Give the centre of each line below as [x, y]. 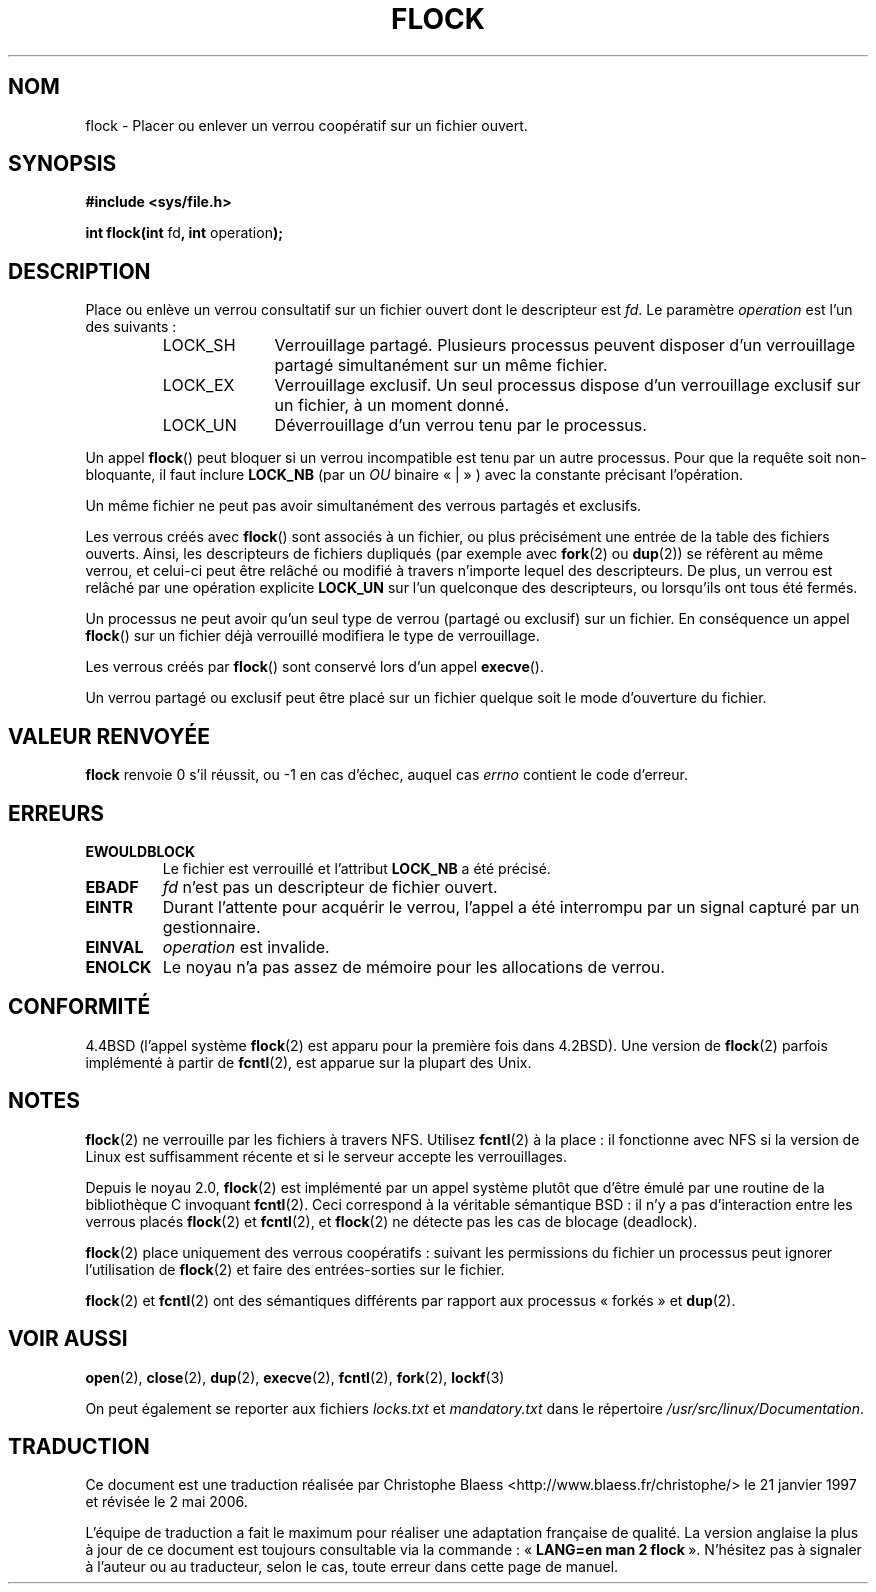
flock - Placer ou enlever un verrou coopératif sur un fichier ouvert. [306, 125]
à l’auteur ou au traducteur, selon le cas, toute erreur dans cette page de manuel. [352, 1567]
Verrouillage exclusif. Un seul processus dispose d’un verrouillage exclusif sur [567, 385]
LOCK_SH [199, 345]
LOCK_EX [198, 385]
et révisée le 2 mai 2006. [166, 1502]
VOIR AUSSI [68, 1339]
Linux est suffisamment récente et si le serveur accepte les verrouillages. [326, 1156]
